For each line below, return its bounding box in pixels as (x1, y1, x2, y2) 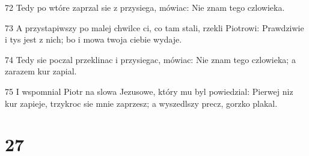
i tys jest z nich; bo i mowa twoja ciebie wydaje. (5, 33, 182, 46)
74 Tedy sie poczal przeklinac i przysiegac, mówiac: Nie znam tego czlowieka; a (5, 53, 296, 65)
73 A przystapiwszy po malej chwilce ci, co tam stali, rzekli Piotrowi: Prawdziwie (5, 21, 304, 34)
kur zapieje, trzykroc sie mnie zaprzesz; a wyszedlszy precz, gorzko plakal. (5, 97, 278, 109)
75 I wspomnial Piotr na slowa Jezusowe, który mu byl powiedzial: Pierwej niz (5, 85, 293, 97)
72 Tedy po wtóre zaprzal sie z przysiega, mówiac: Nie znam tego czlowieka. (5, 1, 285, 13)
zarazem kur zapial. (5, 65, 77, 77)
